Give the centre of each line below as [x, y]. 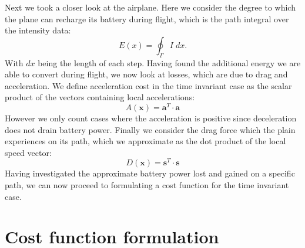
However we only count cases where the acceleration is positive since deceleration [151, 118]
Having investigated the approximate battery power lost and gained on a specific [150, 173]
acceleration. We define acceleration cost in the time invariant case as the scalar [148, 85]
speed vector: [28, 152]
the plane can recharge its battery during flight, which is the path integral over [147, 18]
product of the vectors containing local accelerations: [100, 97]
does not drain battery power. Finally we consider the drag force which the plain [150, 129]
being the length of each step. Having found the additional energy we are [169, 62]
